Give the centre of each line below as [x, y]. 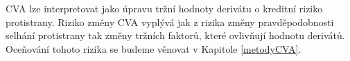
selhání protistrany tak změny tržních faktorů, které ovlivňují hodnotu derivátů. [175, 35]
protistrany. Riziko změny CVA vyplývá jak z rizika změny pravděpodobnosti [170, 22]
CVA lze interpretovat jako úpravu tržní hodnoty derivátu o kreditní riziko [164, 8]
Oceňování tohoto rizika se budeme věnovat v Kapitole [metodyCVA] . [154, 48]
